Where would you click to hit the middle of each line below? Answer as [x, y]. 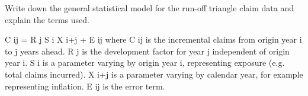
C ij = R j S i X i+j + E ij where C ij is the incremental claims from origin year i [153, 39]
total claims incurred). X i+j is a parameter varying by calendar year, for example [154, 74]
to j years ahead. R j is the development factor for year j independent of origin [147, 51]
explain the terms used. [47, 19]
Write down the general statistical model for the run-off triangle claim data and [150, 8]
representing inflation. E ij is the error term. [85, 86]
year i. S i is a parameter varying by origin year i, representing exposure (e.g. [145, 63]
